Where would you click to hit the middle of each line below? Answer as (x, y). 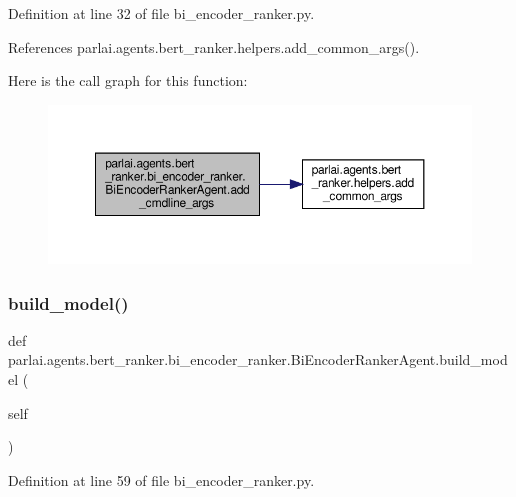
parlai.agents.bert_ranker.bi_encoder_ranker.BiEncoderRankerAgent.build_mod (258, 359)
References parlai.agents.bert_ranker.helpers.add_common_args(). (214, 46)
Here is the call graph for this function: (128, 80)
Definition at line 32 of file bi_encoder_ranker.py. (161, 13)
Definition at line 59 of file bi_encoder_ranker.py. (161, 479)
